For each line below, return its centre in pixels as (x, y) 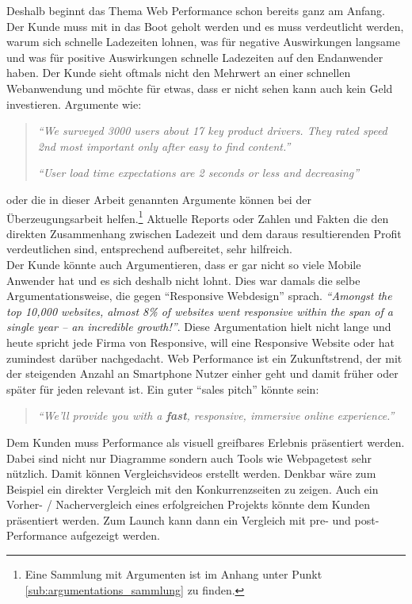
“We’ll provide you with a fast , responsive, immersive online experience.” (216, 415)
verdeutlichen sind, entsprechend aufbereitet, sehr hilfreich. (149, 249)
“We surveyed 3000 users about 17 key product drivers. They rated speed (212, 131)
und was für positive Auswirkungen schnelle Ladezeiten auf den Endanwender (195, 57)
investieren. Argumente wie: (74, 104)
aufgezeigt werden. (115, 535)
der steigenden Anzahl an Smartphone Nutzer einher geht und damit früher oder (202, 373)
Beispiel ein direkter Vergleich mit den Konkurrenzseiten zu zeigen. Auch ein (193, 489)
